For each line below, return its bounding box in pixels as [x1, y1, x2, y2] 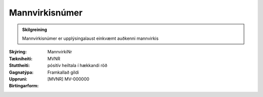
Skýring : [9, 49, 27, 55]
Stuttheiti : [9, 63, 30, 68]
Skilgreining [22, 27, 47, 32]
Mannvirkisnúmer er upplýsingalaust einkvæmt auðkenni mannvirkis [22, 35, 159, 41]
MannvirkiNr [47, 49, 73, 55]
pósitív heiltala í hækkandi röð [47, 63, 108, 68]
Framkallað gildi [47, 69, 79, 75]
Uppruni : [9, 76, 28, 82]
